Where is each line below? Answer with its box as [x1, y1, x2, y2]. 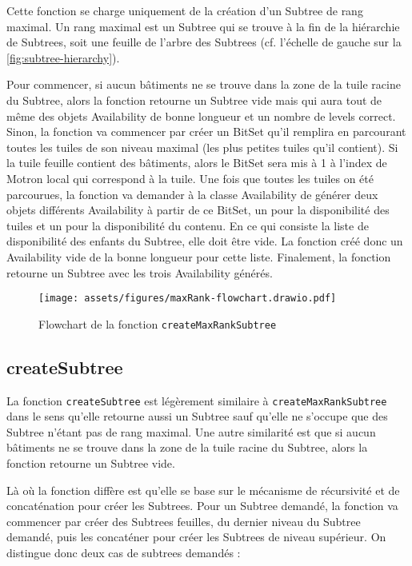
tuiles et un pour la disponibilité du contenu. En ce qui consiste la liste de [6, 217, 369, 233]
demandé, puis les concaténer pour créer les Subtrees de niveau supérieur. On [6, 528, 386, 545]
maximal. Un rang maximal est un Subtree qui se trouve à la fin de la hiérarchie [6, 18, 400, 34]
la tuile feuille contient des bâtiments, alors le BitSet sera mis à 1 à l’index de [6, 154, 387, 171]
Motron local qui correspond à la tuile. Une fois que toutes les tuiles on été [6, 169, 374, 186]
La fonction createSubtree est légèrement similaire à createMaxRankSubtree [6, 392, 387, 409]
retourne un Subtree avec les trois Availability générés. [6, 264, 273, 281]
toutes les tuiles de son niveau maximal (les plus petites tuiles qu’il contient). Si [6, 138, 398, 155]
